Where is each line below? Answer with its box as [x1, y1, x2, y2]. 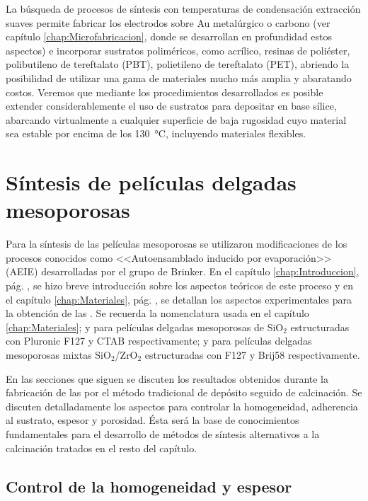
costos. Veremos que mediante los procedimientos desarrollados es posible [6, 84, 323, 99]
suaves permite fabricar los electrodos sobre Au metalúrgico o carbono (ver [6, 15, 330, 30]
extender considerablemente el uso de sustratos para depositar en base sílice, [6, 98, 337, 113]
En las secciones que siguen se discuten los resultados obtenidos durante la [6, 371, 329, 386]
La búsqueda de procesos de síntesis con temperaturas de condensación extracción [6, 1, 361, 16]
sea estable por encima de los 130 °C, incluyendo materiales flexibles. [6, 126, 306, 141]
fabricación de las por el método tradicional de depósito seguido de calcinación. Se [6, 385, 362, 400]
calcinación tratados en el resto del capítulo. [6, 440, 197, 455]
